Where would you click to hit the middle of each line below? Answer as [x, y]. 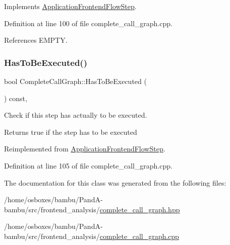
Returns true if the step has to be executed [71, 132]
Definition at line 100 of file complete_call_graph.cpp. [88, 23]
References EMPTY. [36, 40]
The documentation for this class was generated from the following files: [115, 182]
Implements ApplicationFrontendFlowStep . [70, 6]
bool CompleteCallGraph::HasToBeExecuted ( [75, 81]
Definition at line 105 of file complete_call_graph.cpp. [88, 165]
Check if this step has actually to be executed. [76, 115]
